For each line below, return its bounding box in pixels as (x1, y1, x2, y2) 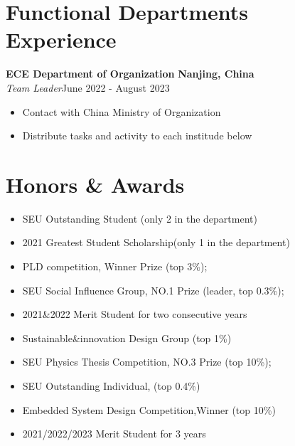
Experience (6, 25, 117, 54)
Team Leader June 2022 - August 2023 (6, 80, 170, 95)
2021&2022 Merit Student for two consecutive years (22, 307, 247, 322)
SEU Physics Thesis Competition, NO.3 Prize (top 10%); (22, 354, 272, 369)
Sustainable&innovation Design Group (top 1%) (22, 330, 232, 345)
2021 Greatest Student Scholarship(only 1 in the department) (22, 235, 290, 250)
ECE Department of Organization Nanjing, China (6, 66, 254, 81)
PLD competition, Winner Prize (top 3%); (22, 259, 208, 273)
